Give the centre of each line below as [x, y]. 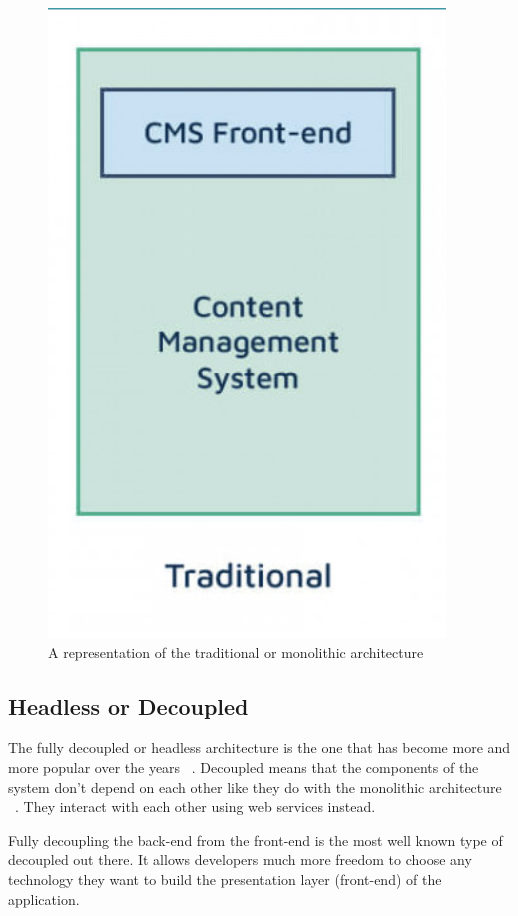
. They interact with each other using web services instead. [195, 806]
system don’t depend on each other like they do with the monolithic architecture [255, 786]
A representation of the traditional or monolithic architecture [236, 651]
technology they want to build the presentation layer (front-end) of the [225, 878]
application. [44, 898]
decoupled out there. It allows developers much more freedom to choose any [240, 859]
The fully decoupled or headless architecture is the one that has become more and [259, 747]
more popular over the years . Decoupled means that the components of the [243, 766]
